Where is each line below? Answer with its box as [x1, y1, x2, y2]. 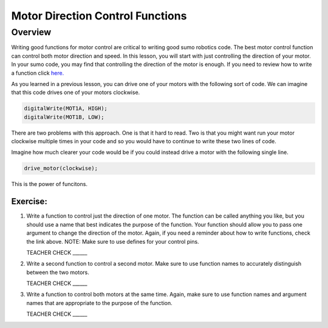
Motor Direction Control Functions [11, 9, 187, 22]
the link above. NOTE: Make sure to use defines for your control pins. [26, 238, 200, 245]
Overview [11, 27, 52, 38]
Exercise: [11, 196, 48, 207]
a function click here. [11, 69, 64, 76]
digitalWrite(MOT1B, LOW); [24, 113, 104, 121]
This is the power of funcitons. [11, 181, 88, 188]
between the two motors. [26, 269, 89, 276]
